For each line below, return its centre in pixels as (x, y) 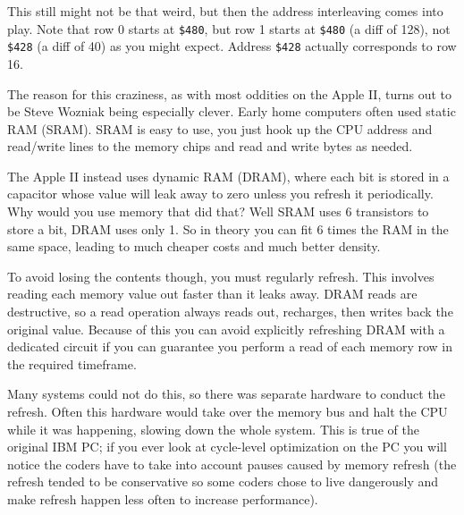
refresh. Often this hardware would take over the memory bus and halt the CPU (228, 411)
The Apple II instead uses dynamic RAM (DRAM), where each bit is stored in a (228, 176)
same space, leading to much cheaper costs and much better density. (194, 246)
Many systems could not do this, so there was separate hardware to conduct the (226, 394)
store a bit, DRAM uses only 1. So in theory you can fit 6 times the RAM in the (228, 228)
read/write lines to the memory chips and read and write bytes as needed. (210, 146)
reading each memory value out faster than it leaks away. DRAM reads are (212, 294)
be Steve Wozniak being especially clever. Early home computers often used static (232, 111)
